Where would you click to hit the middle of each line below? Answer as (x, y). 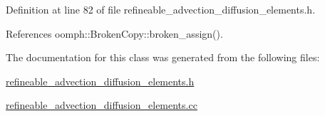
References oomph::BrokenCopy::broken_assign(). (114, 33)
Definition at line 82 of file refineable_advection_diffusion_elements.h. (161, 9)
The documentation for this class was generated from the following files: (163, 57)
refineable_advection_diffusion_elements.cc (102, 105)
